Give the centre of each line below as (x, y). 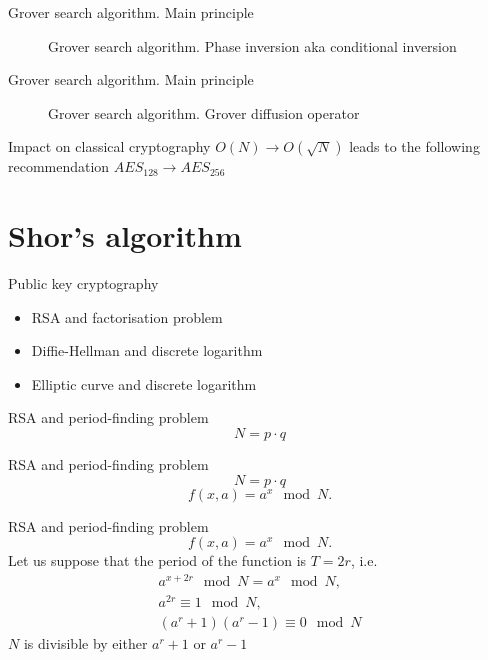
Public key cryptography (83, 283)
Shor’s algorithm (125, 235)
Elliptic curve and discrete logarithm (144, 383)
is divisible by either (85, 643)
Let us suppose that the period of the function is (157, 560)
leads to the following (414, 146)
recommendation (59, 166)
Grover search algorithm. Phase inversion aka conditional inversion (252, 45)
